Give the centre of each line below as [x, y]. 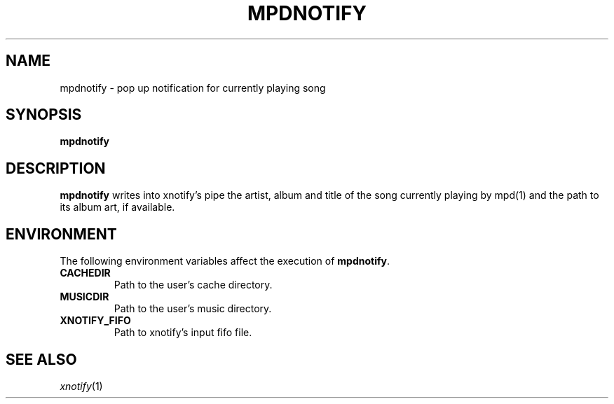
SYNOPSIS [44, 115]
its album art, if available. [117, 207]
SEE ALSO [41, 359]
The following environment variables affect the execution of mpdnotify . [225, 261]
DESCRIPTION [56, 168]
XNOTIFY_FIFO [95, 321]
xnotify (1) [81, 386]
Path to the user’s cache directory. [193, 285]
